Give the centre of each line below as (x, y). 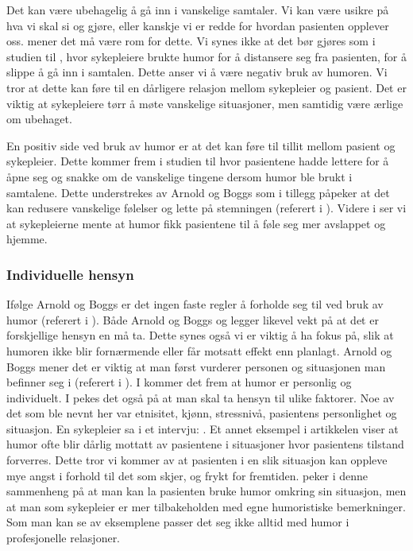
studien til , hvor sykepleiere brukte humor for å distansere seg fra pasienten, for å (206, 56)
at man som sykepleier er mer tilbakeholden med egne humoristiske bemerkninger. (206, 506)
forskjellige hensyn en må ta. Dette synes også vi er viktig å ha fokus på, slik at (200, 335)
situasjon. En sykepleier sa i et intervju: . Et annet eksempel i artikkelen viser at (203, 428)
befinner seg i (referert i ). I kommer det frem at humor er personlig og (179, 382)
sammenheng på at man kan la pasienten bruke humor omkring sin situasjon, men (206, 491)
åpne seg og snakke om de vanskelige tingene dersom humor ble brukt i (179, 176)
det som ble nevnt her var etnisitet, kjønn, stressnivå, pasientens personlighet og (202, 413)
